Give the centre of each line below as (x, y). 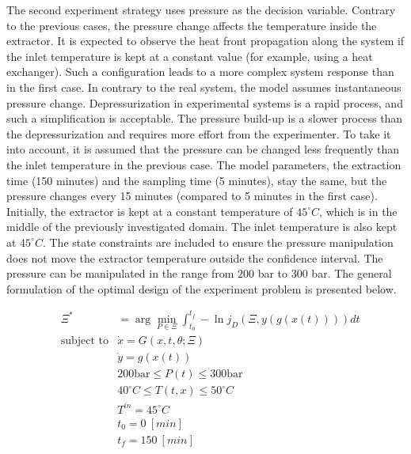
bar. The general (352, 273)
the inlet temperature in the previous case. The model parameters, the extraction (204, 164)
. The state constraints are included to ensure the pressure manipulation (218, 242)
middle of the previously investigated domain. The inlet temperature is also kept (202, 227)
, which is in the (358, 211)
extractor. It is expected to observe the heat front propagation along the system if (205, 41)
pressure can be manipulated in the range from (120, 273)
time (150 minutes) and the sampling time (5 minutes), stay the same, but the (197, 180)
